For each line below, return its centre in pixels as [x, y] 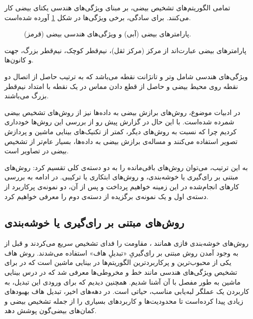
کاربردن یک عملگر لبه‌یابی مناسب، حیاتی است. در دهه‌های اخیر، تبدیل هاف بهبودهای [127, 291]
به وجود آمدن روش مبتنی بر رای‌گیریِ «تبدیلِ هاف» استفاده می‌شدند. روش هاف [122, 252]
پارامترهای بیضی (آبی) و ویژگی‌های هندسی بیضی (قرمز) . [108, 34]
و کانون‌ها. [19, 60]
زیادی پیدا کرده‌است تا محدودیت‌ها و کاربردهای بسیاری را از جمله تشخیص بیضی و [124, 301]
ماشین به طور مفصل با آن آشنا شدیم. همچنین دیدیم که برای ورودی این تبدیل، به [123, 281]
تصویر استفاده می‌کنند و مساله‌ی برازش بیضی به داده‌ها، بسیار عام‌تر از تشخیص [121, 141]
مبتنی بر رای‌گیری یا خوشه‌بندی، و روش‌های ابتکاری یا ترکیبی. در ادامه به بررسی [121, 177]
